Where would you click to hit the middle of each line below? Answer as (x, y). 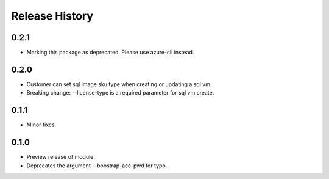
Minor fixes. (41, 125)
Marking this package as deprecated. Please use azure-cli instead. (110, 53)
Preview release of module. (61, 157)
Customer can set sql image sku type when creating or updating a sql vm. (119, 84)
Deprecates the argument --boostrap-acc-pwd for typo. (97, 166)
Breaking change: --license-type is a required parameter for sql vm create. (120, 93)
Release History (52, 16)
